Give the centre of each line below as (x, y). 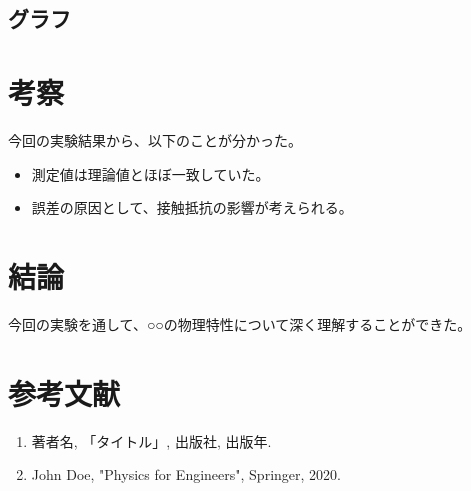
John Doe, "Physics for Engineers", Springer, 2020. (186, 474)
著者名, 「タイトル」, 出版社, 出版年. (151, 440)
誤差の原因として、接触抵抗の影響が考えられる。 (192, 207)
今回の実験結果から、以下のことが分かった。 (155, 139)
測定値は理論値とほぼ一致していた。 (150, 173)
